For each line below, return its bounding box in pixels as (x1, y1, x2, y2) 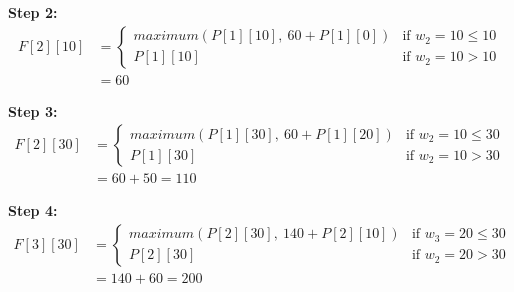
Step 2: (8, 2, 58, 22)
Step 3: (8, 100, 58, 121)
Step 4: (8, 200, 58, 221)
